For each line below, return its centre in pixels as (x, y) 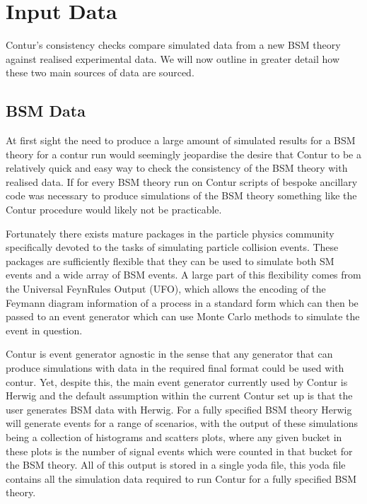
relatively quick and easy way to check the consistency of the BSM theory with (177, 168)
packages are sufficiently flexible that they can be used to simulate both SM (170, 260)
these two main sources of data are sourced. (100, 72)
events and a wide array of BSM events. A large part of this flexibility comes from (183, 275)
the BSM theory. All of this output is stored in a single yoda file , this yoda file (176, 465)
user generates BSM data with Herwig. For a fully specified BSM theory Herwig (179, 409)
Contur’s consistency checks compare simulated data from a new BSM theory (173, 45)
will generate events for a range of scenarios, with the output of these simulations (182, 423)
